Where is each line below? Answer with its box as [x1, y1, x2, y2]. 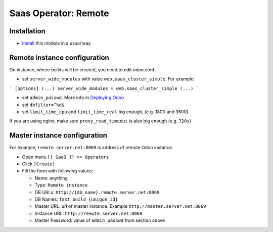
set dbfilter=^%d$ [22, 102, 65, 108]
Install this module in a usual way [22, 40, 91, 47]
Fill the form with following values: [22, 168, 94, 174]
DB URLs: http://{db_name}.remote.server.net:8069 [34, 189, 160, 195]
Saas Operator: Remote [9, 8, 109, 19]
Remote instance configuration [9, 53, 110, 62]
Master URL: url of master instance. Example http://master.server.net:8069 [34, 203, 206, 209]
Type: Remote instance [34, 182, 88, 188]
